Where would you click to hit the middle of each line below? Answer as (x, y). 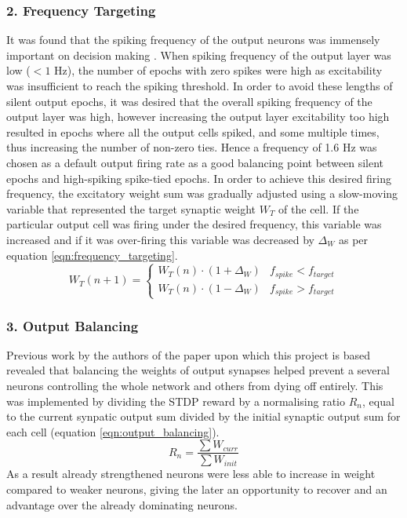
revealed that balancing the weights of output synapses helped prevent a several (198, 370)
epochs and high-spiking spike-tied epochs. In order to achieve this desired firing (199, 178)
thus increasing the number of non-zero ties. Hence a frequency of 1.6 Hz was (192, 147)
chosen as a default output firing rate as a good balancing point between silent (195, 162)
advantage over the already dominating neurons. (122, 504)
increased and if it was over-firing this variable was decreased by (160, 239)
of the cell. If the (319, 208)
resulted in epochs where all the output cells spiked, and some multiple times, (193, 131)
